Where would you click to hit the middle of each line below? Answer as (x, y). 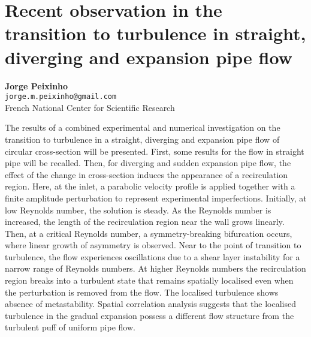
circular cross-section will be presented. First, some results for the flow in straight (155, 151)
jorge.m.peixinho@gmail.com (61, 97)
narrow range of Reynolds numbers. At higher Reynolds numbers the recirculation (155, 268)
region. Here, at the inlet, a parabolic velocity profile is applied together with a (150, 186)
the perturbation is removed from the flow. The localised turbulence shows (142, 292)
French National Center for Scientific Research (90, 107)
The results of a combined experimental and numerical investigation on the (143, 127)
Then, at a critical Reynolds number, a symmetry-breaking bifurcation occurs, (149, 233)
